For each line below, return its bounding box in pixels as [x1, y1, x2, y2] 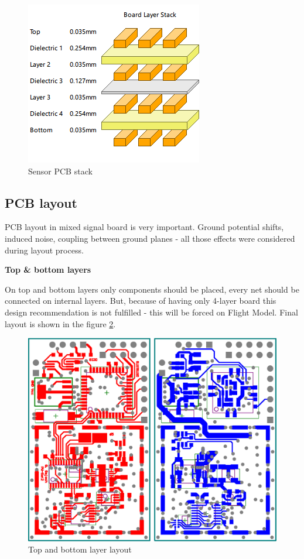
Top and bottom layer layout [28, 543, 132, 555]
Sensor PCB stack [28, 164, 93, 177]
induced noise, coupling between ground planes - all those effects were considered [5, 232, 295, 244]
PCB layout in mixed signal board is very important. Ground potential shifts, [5, 221, 284, 233]
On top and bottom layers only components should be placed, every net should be [5, 283, 299, 295]
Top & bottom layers [5, 263, 91, 276]
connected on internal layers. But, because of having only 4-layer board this [5, 294, 276, 307]
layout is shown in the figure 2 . [5, 317, 116, 330]
